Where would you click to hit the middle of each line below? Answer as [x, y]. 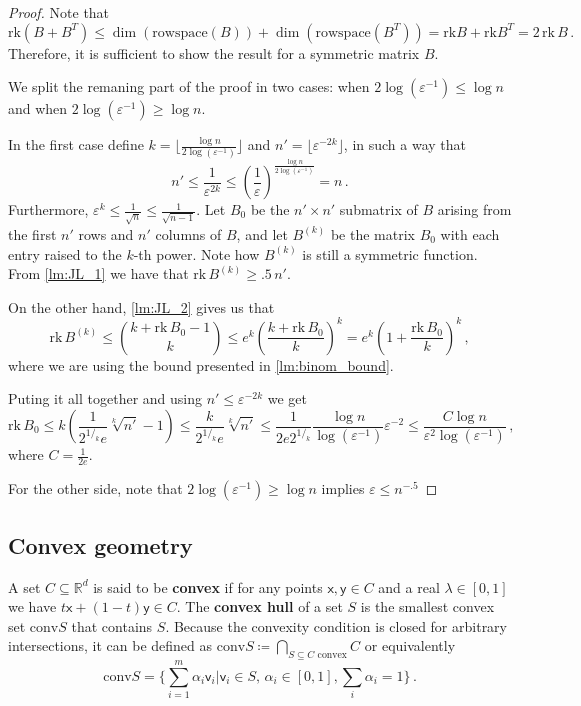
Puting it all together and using [105, 398]
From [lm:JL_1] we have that [98, 273]
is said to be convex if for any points [208, 586]
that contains [112, 625]
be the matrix [372, 233]
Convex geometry [100, 544]
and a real [409, 586]
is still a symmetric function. [390, 253]
